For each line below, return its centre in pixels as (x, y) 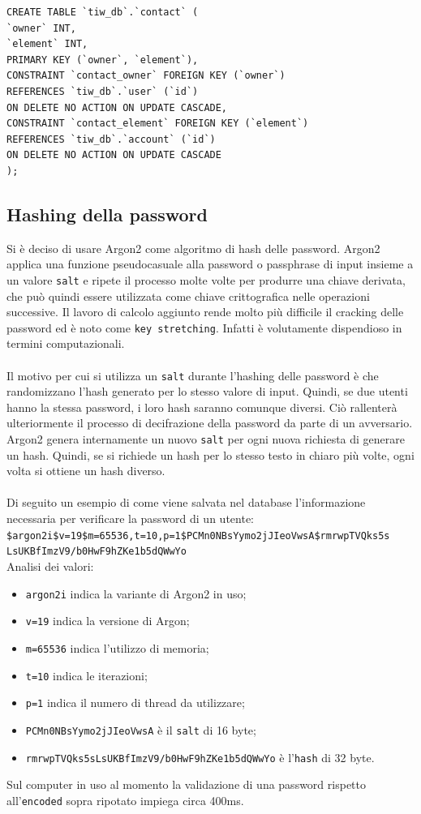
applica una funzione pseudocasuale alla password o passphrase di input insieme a (210, 264)
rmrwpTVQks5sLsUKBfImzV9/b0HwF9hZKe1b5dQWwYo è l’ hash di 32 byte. (200, 757)
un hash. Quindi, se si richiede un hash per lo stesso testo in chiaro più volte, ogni (210, 454)
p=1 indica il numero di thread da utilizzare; (135, 703)
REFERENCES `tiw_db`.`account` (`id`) (111, 139)
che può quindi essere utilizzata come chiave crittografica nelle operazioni (188, 296)
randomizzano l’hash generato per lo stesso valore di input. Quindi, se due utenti (207, 391)
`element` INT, (47, 44)
